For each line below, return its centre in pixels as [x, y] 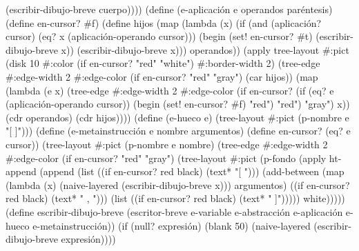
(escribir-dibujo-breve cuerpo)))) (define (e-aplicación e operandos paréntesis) [169, 9]
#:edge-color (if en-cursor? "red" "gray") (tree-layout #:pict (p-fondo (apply [166, 158]
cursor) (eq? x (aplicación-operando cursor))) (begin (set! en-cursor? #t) [159, 36]
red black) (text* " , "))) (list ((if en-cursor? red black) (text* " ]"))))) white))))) [175, 198]
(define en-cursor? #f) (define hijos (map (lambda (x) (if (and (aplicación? [164, 22]
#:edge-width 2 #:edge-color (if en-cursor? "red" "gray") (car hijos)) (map [162, 76]
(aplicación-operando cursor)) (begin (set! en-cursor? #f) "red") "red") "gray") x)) [178, 104]
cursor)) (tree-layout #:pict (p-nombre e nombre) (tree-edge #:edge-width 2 [167, 144]
